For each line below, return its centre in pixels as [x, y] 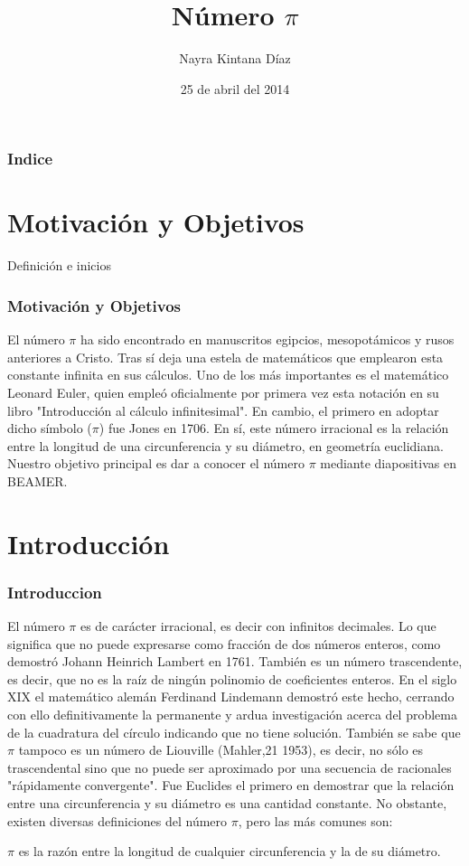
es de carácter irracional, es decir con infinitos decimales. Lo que [258, 626]
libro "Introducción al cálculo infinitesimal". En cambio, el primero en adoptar [223, 410]
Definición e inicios [59, 265]
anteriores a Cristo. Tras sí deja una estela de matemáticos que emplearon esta [225, 357]
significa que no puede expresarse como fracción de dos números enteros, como [224, 643]
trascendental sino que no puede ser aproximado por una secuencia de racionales [230, 767]
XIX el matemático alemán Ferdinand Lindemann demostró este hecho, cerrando [231, 697]
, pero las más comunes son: [315, 820]
